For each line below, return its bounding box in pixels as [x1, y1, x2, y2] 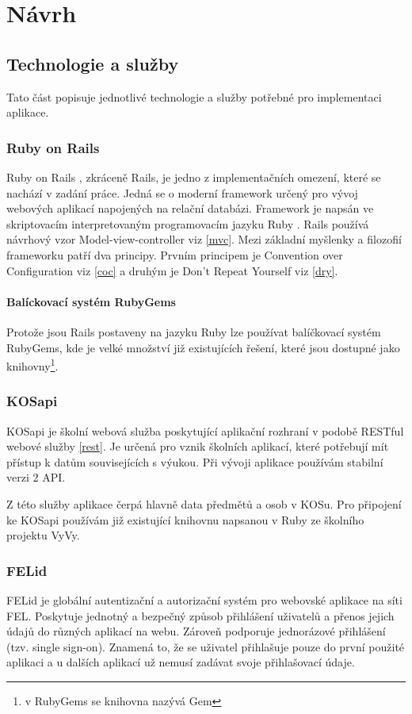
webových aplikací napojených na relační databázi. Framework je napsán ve [6, 200, 374, 217]
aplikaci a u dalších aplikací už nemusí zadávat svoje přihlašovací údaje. [6, 654, 355, 670]
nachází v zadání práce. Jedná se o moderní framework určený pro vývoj [6, 184, 358, 201]
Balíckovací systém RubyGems [6, 293, 176, 309]
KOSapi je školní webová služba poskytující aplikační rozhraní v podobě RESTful [6, 422, 404, 439]
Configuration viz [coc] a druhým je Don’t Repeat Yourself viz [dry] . [6, 262, 338, 278]
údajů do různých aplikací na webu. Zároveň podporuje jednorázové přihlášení [6, 623, 386, 639]
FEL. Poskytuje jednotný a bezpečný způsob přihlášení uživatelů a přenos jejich [6, 607, 395, 624]
